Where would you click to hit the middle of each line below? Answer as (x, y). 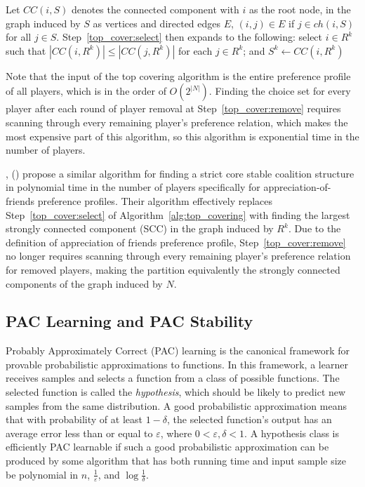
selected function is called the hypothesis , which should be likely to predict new (176, 392)
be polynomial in (42, 474)
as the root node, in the (300, 9)
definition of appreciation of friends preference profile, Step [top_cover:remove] (176, 242)
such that (26, 50)
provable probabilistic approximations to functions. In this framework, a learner (177, 364)
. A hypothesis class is (292, 433)
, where (176, 433)
